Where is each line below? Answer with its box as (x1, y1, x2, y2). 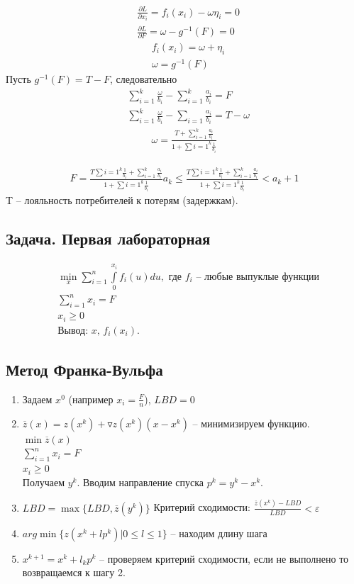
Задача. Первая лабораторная (6, 228, 211, 249)
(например (68, 391, 114, 406)
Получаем (22, 474, 65, 489)
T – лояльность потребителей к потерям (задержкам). (6, 193, 238, 208)
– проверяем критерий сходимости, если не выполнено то (99, 551, 349, 566)
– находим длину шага (170, 525, 267, 540)
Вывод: (57, 325, 89, 336)
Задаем (22, 391, 52, 406)
